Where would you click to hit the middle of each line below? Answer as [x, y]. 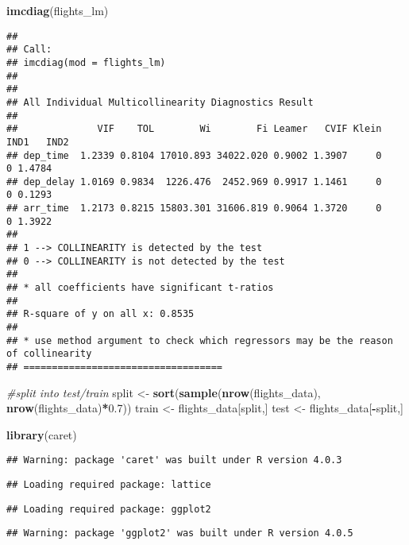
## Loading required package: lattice [109, 485]
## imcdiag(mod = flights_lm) [86, 62]
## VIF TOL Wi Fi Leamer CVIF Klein [194, 129]
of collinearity [49, 354]
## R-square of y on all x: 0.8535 [100, 314]
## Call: [29, 50]
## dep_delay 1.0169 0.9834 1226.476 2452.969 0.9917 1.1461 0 [194, 182]
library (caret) [42, 434]
